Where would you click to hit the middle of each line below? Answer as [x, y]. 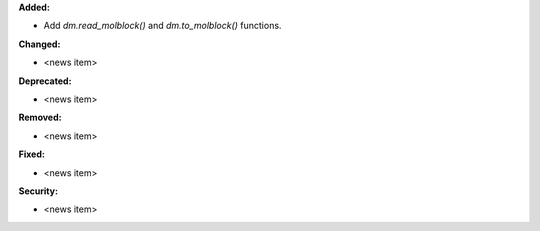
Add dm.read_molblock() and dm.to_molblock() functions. [162, 26]
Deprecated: [45, 81]
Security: [38, 191]
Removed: [40, 117]
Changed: [39, 44]
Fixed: [31, 154]
